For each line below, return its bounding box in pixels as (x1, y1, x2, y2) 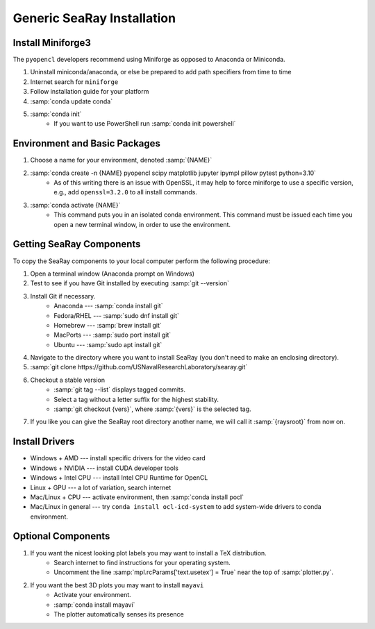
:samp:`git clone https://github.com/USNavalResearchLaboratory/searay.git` (30, 363, 248, 371)
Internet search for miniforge (30, 77, 119, 86)
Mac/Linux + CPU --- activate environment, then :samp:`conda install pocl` (30, 493, 244, 501)
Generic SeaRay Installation (12, 10, 176, 26)
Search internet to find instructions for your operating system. (53, 558, 231, 567)
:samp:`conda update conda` (30, 97, 113, 106)
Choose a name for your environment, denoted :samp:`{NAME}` (30, 156, 212, 165)
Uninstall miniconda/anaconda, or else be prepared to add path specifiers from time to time (30, 68, 292, 76)
